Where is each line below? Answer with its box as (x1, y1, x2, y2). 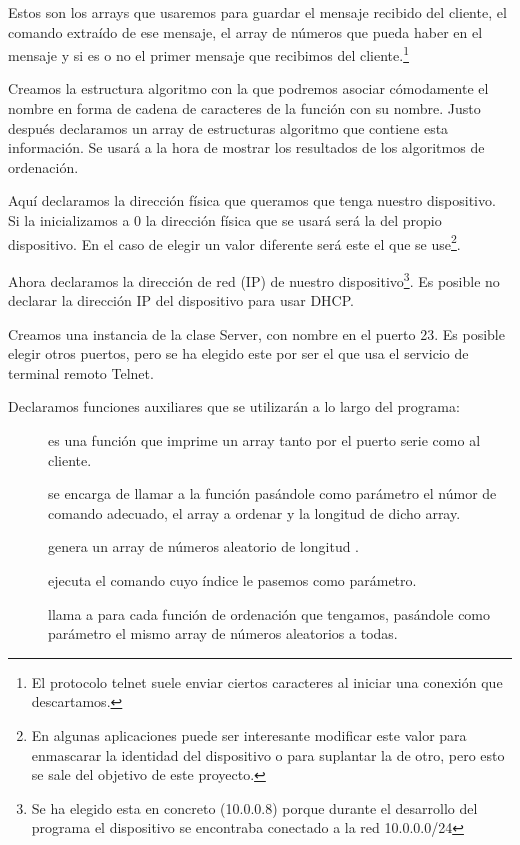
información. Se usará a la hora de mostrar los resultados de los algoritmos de (8, 137, 485, 158)
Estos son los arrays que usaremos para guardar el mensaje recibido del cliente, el (8, 2, 507, 22)
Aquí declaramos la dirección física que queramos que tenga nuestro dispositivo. (8, 190, 496, 211)
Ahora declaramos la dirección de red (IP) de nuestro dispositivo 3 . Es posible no (8, 267, 500, 291)
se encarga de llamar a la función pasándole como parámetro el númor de (48, 483, 497, 504)
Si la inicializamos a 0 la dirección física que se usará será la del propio (8, 210, 442, 230)
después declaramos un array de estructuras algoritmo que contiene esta (8, 117, 449, 138)
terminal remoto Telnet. (8, 362, 154, 383)
